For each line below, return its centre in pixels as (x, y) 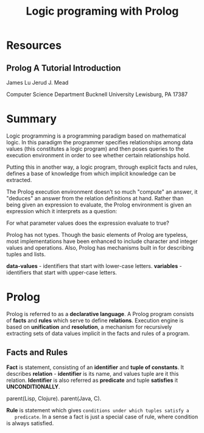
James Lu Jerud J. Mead (37, 83)
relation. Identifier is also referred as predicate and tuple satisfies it (92, 380)
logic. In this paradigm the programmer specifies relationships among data (100, 142)
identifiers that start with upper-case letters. (62, 272)
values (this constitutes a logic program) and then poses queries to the (95, 149)
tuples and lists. (26, 254)
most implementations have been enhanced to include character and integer (102, 241)
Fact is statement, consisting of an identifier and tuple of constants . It (95, 367)
